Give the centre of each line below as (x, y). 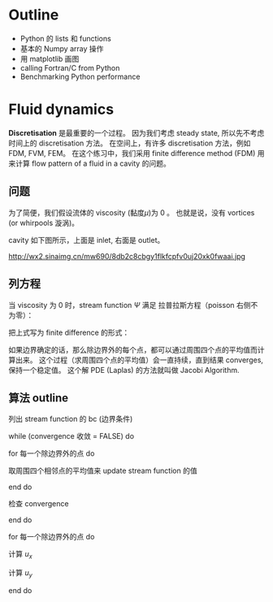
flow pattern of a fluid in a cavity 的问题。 (101, 163)
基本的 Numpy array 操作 (62, 48)
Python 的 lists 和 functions (65, 38)
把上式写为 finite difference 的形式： (69, 332)
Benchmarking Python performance (80, 76)
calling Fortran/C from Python (70, 67)
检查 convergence (39, 504)
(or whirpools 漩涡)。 (44, 223)
